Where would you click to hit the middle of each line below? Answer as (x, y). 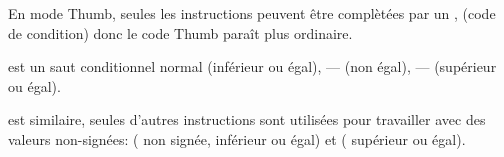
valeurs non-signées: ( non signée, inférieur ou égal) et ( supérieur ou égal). (237, 138)
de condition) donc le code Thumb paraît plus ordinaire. (180, 32)
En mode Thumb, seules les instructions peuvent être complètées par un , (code (252, 13)
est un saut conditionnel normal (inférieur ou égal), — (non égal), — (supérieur (252, 66)
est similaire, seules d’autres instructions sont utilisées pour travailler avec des (247, 119)
